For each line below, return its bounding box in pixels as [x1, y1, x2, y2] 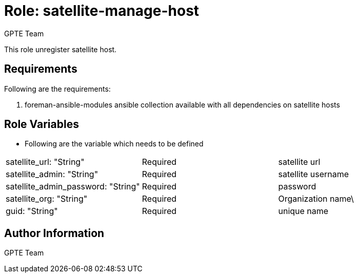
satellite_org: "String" [6, 194, 88, 204]
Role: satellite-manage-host [4, 2, 200, 19]
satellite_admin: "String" [6, 169, 98, 180]
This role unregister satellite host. [4, 45, 117, 54]
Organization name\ [278, 194, 354, 204]
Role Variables [4, 118, 79, 131]
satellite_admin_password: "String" [6, 181, 140, 192]
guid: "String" [6, 206, 58, 217]
